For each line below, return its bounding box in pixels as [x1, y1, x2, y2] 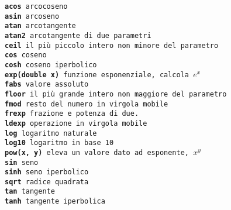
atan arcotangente [5, 22, 76, 30]
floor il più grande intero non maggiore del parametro [5, 89, 227, 98]
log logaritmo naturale [5, 129, 97, 137]
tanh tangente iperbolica [5, 197, 105, 206]
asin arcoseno [5, 12, 60, 20]
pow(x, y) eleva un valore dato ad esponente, [5, 148, 189, 157]
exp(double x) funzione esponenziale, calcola [5, 70, 189, 79]
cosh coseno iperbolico [5, 60, 97, 69]
